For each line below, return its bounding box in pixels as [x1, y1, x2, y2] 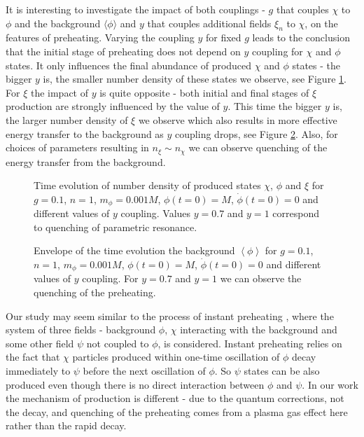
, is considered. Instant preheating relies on [157, 335, 342, 350]
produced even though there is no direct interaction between [6, 377, 265, 391]
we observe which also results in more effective [138, 112, 337, 127]
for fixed [205, 30, 241, 45]
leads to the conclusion [252, 30, 350, 45]
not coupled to [86, 335, 149, 350]
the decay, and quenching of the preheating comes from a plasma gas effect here [6, 404, 348, 419]
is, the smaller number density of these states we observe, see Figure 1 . [43, 71, 346, 86]
